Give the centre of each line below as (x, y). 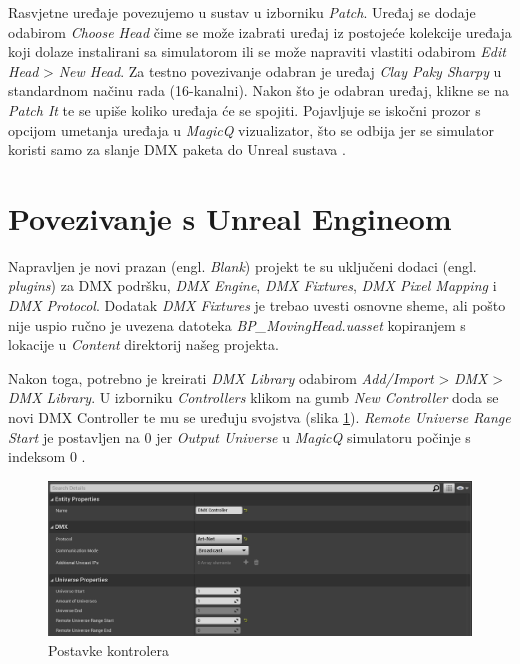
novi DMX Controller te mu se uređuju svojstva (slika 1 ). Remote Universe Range (259, 417)
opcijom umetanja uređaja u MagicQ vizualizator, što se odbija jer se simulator (251, 129)
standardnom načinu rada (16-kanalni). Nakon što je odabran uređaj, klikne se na (258, 90)
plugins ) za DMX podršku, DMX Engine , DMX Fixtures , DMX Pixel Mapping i (252, 285)
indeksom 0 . (47, 456)
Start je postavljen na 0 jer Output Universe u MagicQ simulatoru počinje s (239, 436)
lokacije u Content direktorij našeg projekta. (143, 344)
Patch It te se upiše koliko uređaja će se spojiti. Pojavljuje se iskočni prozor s (244, 109)
